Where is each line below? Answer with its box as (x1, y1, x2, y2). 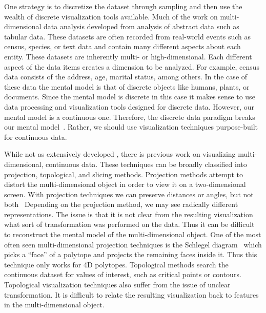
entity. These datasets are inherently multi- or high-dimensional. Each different (4, 51, 252, 61)
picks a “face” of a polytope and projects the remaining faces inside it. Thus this (4, 249, 257, 260)
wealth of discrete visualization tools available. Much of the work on (4, 11, 218, 22)
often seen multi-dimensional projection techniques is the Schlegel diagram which (4, 239, 262, 249)
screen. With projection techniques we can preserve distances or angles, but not (4, 189, 254, 199)
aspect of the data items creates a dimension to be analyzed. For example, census (4, 61, 260, 72)
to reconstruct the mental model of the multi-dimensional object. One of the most (4, 229, 261, 240)
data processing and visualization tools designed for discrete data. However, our (4, 101, 254, 112)
